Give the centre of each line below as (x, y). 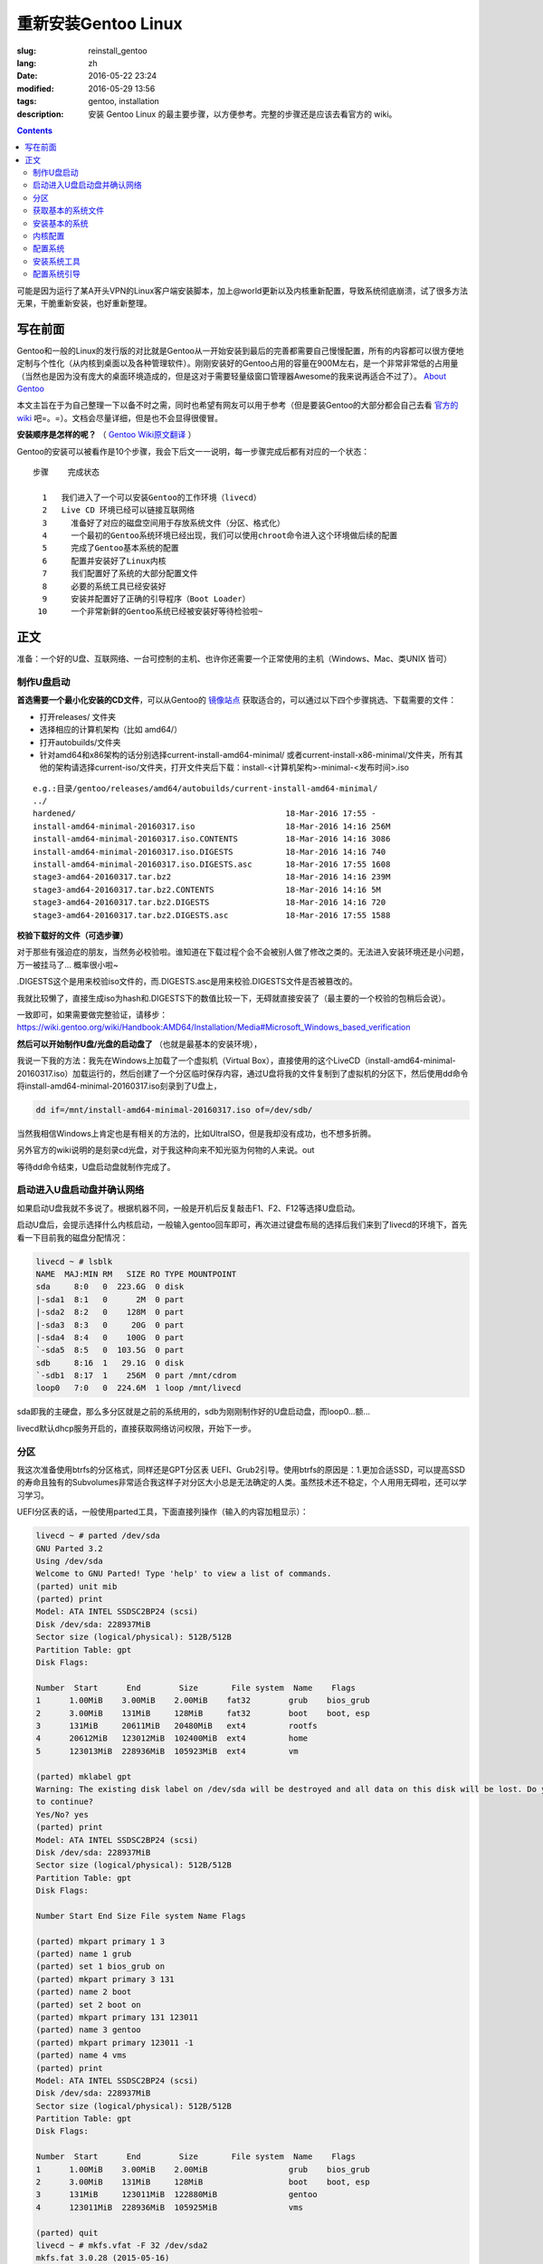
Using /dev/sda (69, 1561)
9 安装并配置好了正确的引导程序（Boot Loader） (146, 599)
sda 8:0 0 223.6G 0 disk (110, 1287)
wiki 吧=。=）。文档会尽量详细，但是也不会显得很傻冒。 (120, 417)
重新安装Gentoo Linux (100, 24)
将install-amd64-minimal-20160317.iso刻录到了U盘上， (119, 1086)
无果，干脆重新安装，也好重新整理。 (84, 302)
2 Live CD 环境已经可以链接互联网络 (119, 510)
